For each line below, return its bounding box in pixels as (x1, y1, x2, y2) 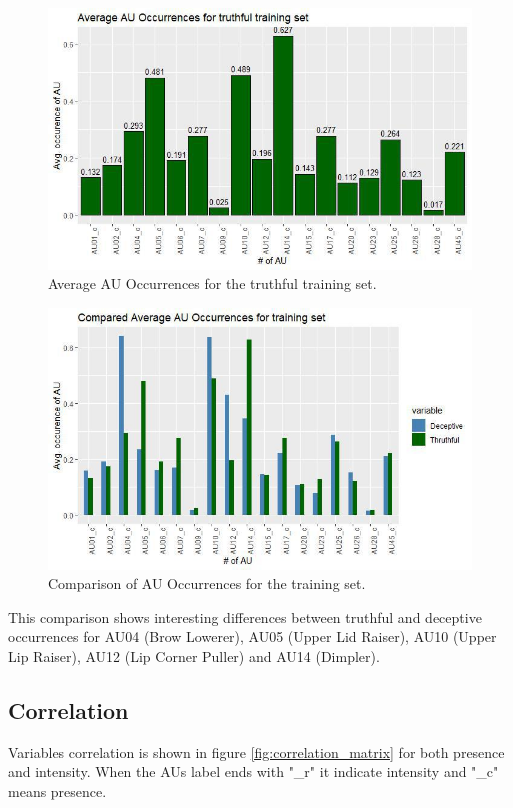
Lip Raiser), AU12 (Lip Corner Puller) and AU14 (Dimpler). (8, 645, 380, 666)
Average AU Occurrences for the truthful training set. (48, 273, 377, 294)
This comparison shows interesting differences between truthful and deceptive (8, 606, 482, 627)
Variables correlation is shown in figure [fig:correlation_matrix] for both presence (8, 741, 505, 762)
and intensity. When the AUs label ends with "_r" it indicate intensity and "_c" (8, 761, 499, 782)
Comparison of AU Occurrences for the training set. (48, 573, 366, 594)
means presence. (8, 780, 107, 801)
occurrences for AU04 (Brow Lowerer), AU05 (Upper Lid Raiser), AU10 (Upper (8, 626, 497, 647)
